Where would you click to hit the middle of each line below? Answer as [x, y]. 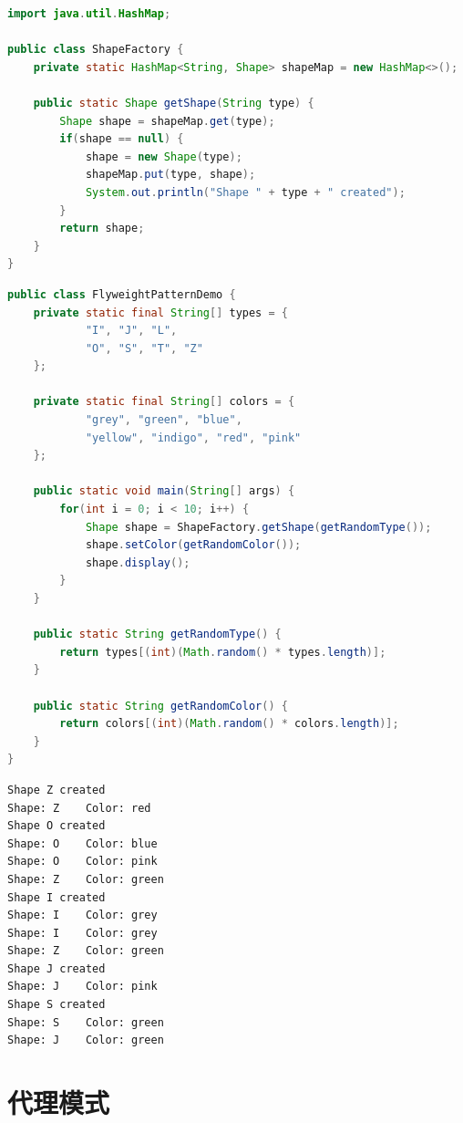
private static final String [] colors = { [164, 402]
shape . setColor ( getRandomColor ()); [193, 545]
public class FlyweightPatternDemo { [122, 294]
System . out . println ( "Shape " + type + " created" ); [245, 192]
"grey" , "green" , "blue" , [164, 420]
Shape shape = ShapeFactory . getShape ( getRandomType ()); [258, 527]
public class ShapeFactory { [96, 50]
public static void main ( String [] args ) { [164, 491]
